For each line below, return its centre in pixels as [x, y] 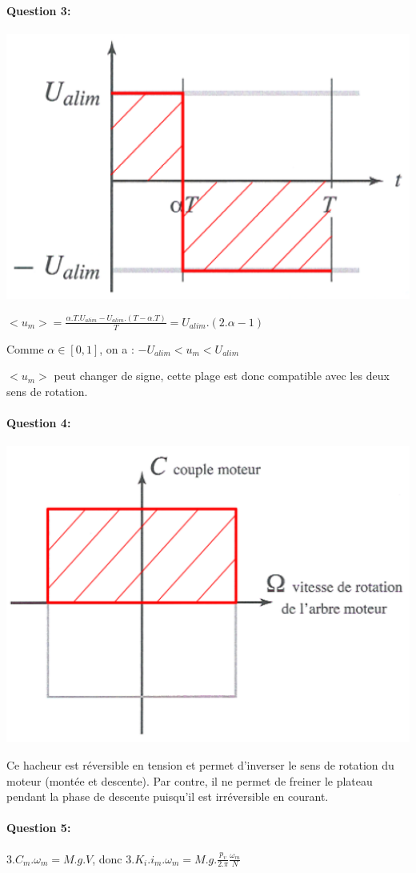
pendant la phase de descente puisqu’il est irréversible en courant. [168, 796]
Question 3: [39, 10]
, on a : [117, 348]
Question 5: [39, 828]
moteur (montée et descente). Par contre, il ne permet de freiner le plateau [190, 780]
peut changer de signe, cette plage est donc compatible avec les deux [222, 376]
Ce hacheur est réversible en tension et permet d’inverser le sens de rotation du [200, 765]
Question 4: [39, 423]
